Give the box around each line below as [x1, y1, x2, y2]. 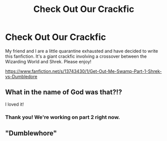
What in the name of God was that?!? [5, 88, 122, 97]
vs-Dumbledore [5, 73, 37, 79]
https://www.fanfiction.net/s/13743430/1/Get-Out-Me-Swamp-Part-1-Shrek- [5, 68, 162, 74]
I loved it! [5, 101, 24, 107]
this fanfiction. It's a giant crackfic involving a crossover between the [5, 53, 147, 59]
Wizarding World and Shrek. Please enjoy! [5, 58, 92, 64]
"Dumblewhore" [5, 129, 57, 138]
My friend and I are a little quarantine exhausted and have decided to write [5, 48, 159, 54]
